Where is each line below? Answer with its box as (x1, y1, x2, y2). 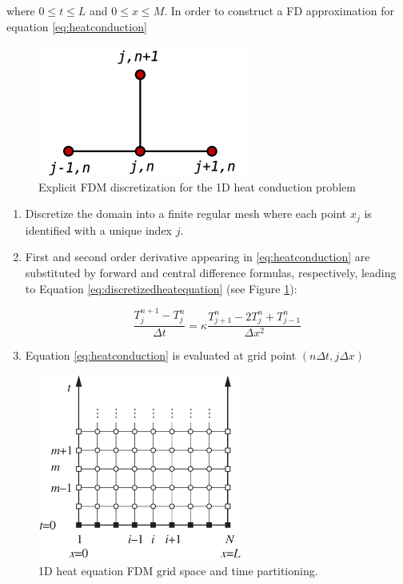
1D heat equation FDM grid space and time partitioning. (38, 562, 318, 578)
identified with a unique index (25, 221, 173, 238)
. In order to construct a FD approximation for (164, 2, 394, 18)
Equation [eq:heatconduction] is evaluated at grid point (25, 347, 297, 364)
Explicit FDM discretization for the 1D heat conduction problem (38, 178, 356, 195)
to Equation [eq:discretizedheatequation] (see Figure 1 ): (25, 280, 297, 296)
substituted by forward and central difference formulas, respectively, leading (25, 264, 397, 281)
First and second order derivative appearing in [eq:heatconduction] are (25, 248, 370, 265)
